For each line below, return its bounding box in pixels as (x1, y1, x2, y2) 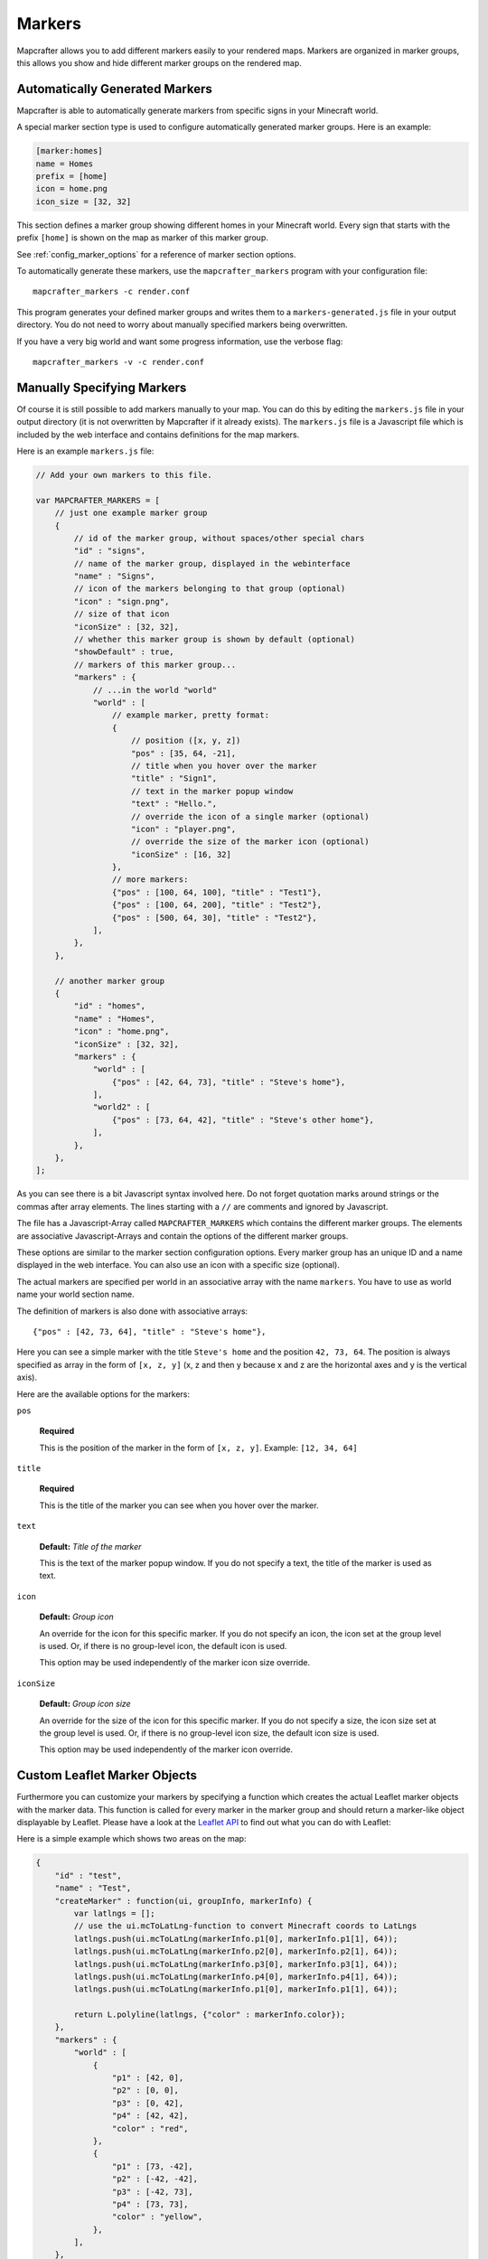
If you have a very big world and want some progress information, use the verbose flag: (16, 335, 343, 347)
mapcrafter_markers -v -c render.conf (33, 357, 205, 367)
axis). (16, 1372, 38, 1383)
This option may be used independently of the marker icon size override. (39, 1657, 311, 1668)
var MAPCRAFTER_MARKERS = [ (35, 495, 160, 505)
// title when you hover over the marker (131, 760, 317, 771)
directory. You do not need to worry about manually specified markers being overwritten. (16, 319, 348, 330)
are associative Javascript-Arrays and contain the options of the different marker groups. (16, 1230, 349, 1242)
